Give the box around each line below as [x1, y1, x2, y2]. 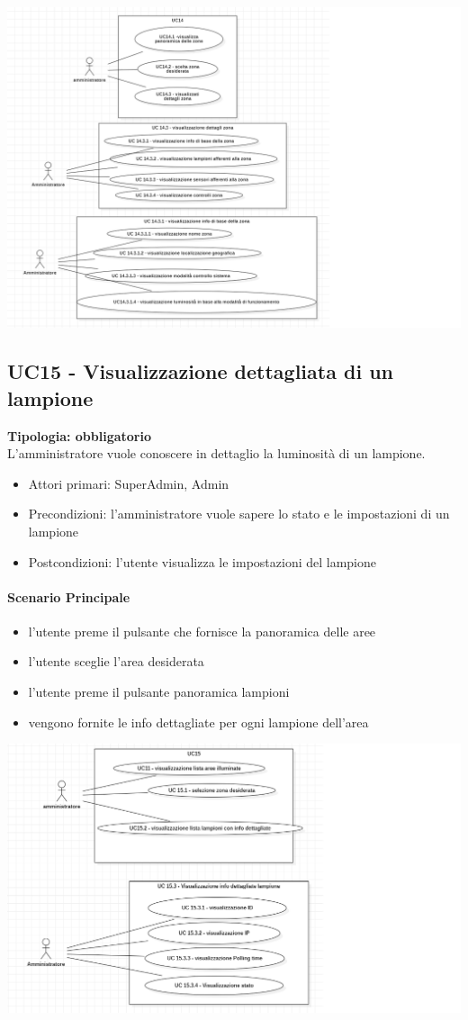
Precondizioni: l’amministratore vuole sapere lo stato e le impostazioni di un [28, 504, 450, 523]
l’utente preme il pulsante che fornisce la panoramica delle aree [28, 621, 376, 640]
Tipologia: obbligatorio [7, 426, 152, 445]
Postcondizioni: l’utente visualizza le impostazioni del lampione [28, 552, 377, 571]
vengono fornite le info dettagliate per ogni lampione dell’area [28, 712, 369, 731]
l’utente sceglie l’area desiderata [28, 652, 204, 671]
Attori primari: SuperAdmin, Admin [28, 474, 229, 492]
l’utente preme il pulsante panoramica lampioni [28, 682, 290, 701]
